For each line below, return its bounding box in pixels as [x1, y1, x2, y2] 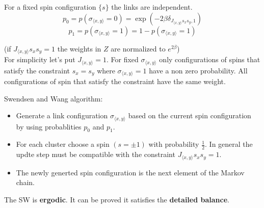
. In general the [205, 139, 253, 149]
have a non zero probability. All [149, 65, 248, 75]
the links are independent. [111, 2, 193, 12]
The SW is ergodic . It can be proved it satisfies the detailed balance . [4, 194, 229, 204]
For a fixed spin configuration [4, 2, 96, 12]
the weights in [57, 43, 101, 54]
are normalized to [111, 43, 166, 54]
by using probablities [16, 121, 82, 132]
